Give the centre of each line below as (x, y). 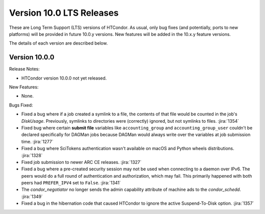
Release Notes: (24, 69)
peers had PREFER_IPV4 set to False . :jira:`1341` (71, 183)
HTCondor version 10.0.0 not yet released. (64, 78)
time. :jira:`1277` (37, 141)
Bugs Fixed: (21, 105)
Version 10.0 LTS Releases (64, 13)
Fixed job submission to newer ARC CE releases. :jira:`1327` (81, 162)
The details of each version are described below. (58, 43)
